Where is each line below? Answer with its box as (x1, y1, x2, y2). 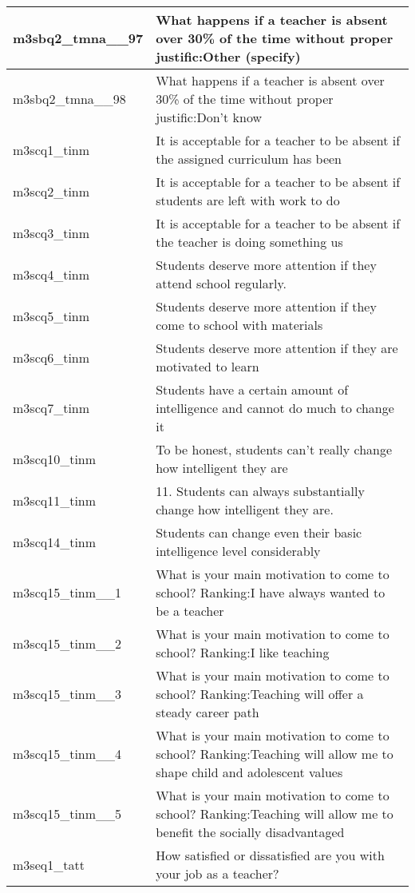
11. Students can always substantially (156, 482, 365, 500)
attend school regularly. (156, 274, 287, 292)
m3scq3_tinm (13, 223, 90, 242)
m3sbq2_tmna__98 (13, 89, 126, 108)
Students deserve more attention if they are (156, 339, 398, 357)
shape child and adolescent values (156, 763, 343, 781)
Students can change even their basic (156, 523, 362, 542)
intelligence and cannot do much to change (156, 399, 394, 417)
